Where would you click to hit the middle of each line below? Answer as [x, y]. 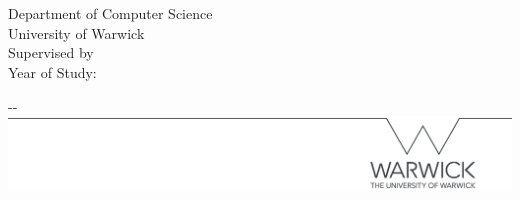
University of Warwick [76, 32]
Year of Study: [52, 71]
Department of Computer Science [110, 13]
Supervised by [51, 52]
